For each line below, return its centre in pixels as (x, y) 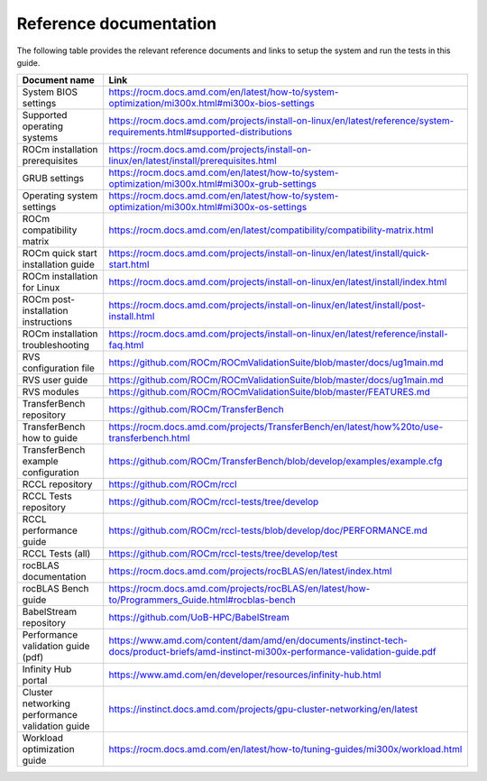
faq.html (126, 345)
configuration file (58, 368)
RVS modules (51, 392)
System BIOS (50, 92)
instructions (47, 322)
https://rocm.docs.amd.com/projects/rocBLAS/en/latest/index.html (250, 571)
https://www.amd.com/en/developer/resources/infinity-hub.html (245, 675)
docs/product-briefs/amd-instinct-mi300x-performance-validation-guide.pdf (272, 652)
